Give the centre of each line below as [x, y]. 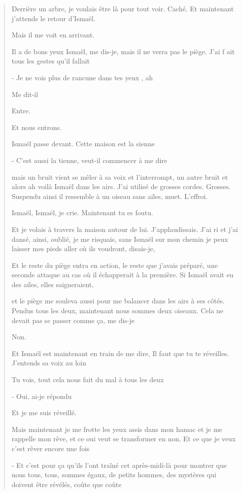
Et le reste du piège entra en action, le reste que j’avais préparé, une [115, 265]
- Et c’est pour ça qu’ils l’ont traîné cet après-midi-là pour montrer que [119, 465]
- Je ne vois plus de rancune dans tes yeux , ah [82, 77]
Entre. [21, 111]
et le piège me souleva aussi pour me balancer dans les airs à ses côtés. [118, 301]
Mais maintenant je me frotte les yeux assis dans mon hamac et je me [117, 429]
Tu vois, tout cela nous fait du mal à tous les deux [88, 379]
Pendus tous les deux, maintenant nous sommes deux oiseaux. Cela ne [118, 311]
